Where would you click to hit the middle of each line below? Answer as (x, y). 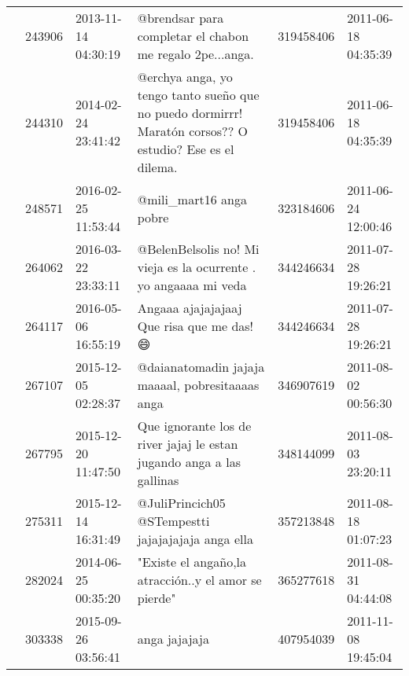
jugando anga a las (189, 462)
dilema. (157, 167)
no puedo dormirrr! (190, 113)
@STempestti (173, 521)
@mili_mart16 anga (192, 199)
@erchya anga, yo (185, 77)
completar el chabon (193, 36)
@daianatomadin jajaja (201, 367)
